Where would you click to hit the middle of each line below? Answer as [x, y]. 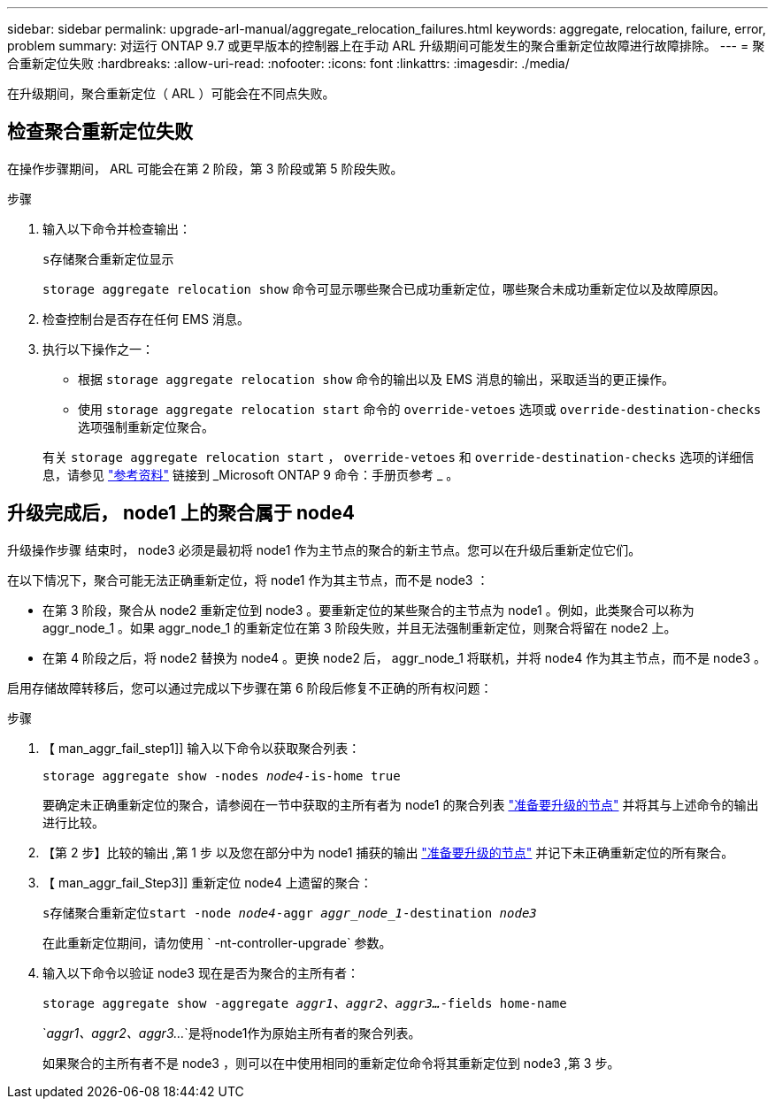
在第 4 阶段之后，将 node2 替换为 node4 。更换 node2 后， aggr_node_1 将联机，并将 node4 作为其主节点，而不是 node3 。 [405, 657]
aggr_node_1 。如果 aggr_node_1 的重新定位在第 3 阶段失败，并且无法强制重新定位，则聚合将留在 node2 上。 [360, 627]
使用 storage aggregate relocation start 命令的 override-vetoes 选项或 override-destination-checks [420, 409]
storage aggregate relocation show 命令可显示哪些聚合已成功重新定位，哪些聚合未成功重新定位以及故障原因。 [384, 288]
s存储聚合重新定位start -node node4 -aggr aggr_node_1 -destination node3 [290, 913]
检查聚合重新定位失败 [100, 132]
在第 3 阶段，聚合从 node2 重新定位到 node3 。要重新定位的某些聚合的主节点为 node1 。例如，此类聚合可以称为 [368, 610]
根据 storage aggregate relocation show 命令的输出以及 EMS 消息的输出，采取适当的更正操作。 [376, 379]
